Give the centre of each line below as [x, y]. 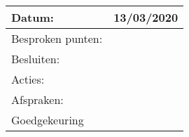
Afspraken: [37, 99]
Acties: [28, 79]
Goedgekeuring [48, 120]
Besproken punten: [57, 38]
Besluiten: [36, 59]
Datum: [33, 17]
